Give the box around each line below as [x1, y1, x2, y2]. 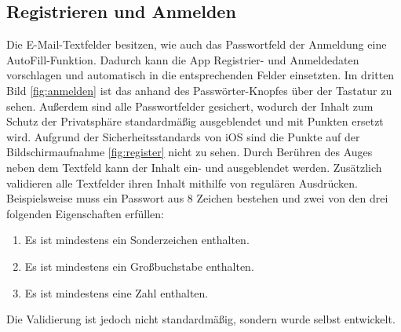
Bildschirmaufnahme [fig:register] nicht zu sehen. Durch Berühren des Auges [6, 144, 373, 160]
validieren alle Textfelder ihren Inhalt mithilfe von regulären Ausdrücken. [6, 174, 358, 191]
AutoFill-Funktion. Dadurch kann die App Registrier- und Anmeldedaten [6, 51, 359, 67]
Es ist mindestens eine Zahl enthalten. [24, 284, 209, 301]
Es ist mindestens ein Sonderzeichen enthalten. [24, 232, 250, 248]
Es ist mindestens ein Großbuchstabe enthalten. [24, 257, 254, 274]
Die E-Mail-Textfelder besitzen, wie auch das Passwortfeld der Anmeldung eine [6, 36, 387, 53]
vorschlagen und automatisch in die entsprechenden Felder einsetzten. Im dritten [6, 67, 395, 83]
